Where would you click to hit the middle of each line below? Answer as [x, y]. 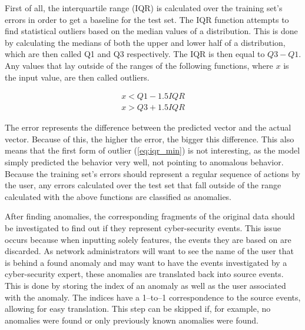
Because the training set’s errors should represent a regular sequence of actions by [152, 173]
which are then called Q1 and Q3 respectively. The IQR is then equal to [135, 54]
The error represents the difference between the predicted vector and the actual [148, 127]
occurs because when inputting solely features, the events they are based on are [148, 239]
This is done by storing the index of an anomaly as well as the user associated [145, 285]
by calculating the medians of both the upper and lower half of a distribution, [145, 42]
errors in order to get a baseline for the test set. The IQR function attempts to [147, 19]
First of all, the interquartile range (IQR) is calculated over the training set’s [144, 8]
